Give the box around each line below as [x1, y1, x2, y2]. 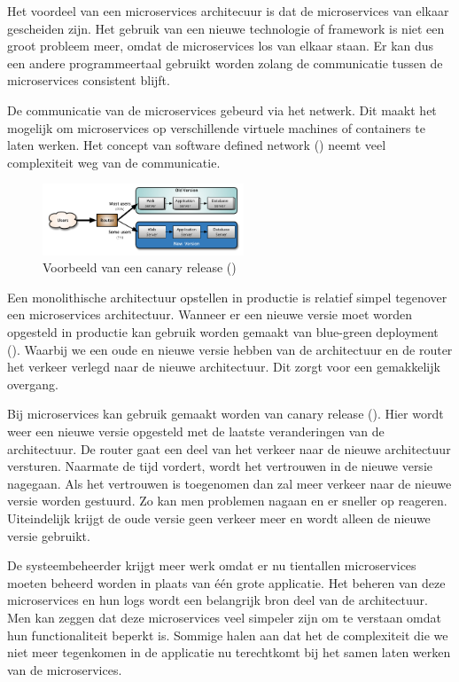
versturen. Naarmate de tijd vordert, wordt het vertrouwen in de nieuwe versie [7, 457, 432, 475]
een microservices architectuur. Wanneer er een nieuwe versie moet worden [7, 305, 413, 324]
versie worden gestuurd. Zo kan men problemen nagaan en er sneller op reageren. [7, 491, 447, 510]
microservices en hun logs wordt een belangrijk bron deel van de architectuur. [7, 591, 428, 609]
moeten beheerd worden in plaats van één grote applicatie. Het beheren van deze [7, 573, 446, 592]
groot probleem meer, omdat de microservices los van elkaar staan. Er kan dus [7, 36, 434, 55]
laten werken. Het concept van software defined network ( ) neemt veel [7, 136, 386, 154]
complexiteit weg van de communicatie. [7, 153, 221, 171]
